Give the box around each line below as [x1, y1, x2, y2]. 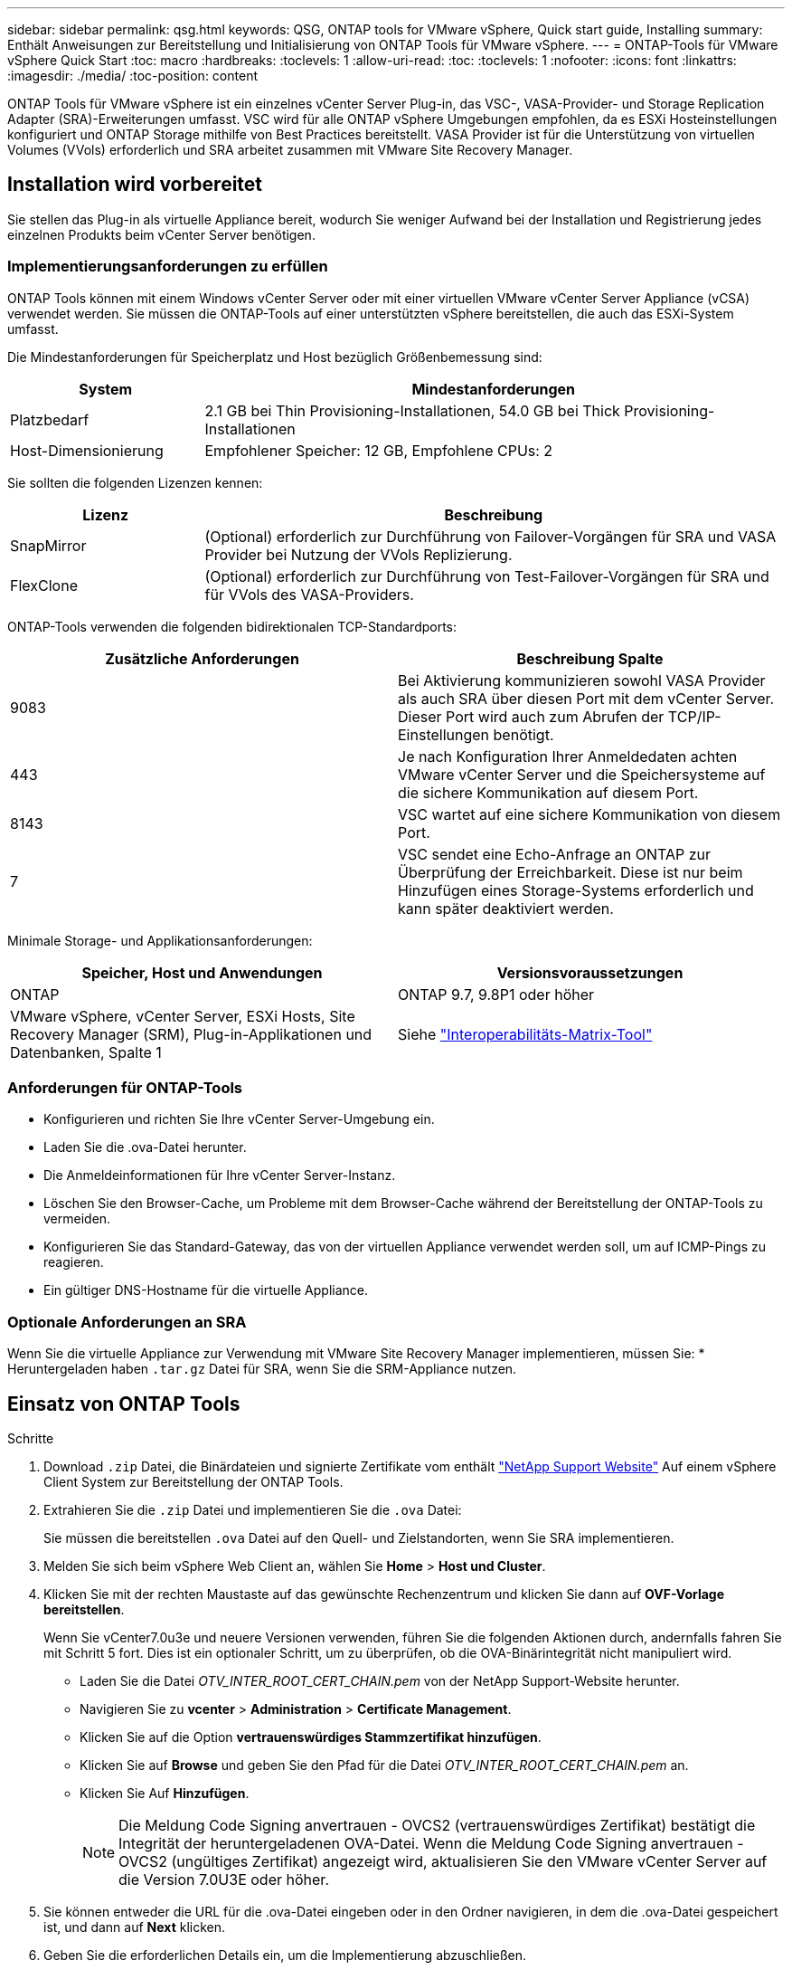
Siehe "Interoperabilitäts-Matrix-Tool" [398, 1024, 653, 1043]
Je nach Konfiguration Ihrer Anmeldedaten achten [398, 747, 738, 766]
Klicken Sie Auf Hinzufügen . [80, 1784, 250, 1801]
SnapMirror [10, 536, 87, 555]
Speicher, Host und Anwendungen [81, 963, 323, 982]
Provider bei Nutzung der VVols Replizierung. [204, 545, 513, 564]
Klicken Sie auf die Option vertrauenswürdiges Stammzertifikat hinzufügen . [80, 1728, 542, 1745]
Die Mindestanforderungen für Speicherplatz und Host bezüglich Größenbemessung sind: [7, 348, 542, 365]
